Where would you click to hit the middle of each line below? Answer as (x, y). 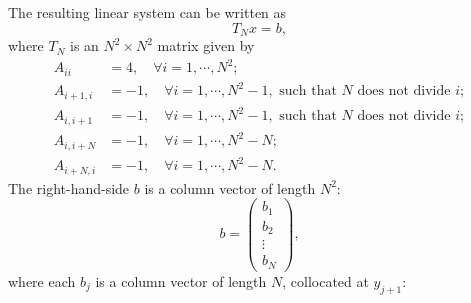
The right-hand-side (69, 187)
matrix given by (206, 45)
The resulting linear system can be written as (147, 12)
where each (42, 280)
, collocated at (325, 280)
